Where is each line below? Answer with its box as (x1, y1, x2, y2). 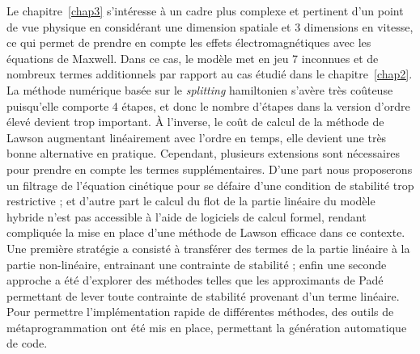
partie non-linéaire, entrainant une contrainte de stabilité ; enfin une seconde (6, 255, 387, 272)
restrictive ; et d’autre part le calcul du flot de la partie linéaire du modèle (6, 192, 375, 209)
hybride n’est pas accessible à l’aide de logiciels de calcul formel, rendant (6, 208, 367, 225)
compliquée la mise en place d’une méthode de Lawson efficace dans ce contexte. (6, 224, 405, 241)
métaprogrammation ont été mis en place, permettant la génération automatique (6, 318, 407, 335)
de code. (6, 335, 48, 352)
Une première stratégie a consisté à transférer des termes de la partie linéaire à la (6, 239, 410, 256)
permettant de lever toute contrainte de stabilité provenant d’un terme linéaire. (6, 287, 400, 304)
